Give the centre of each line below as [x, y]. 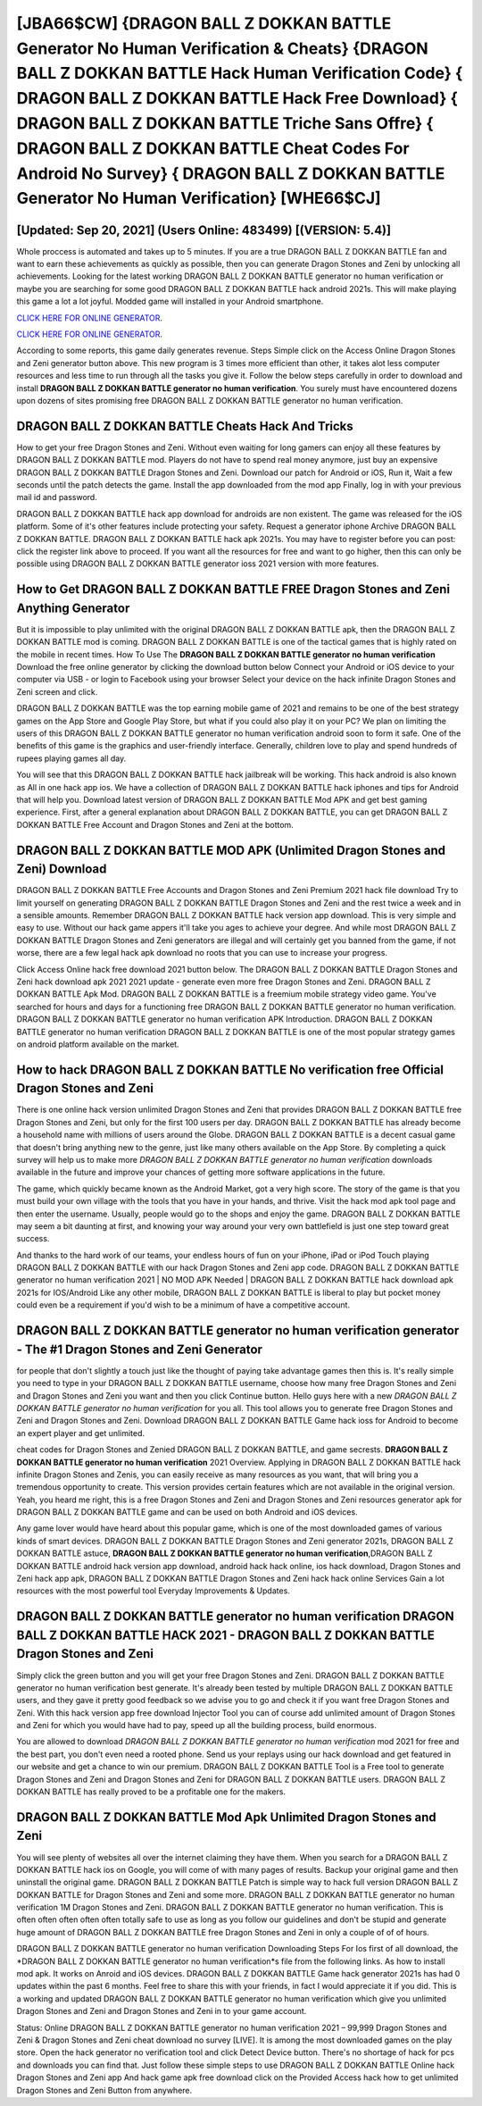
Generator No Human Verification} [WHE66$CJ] [199, 199]
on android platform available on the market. [98, 1044]
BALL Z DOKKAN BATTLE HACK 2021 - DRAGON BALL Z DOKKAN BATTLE [225, 1635]
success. [33, 1239]
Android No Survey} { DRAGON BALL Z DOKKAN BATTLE [231, 173]
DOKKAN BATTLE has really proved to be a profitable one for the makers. [151, 1792]
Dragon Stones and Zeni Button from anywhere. [104, 2090]
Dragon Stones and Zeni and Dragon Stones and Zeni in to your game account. [162, 2011]
